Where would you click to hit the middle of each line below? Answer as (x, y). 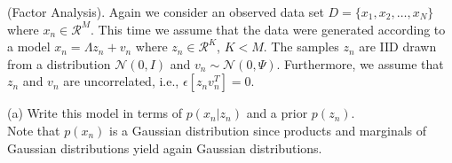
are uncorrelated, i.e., (121, 81)
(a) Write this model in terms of (95, 113)
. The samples (301, 47)
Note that (34, 130)
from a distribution (59, 63)
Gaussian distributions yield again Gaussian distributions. (165, 147)
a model (29, 47)
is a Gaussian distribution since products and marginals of (268, 130)
